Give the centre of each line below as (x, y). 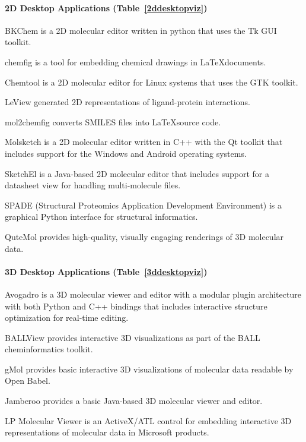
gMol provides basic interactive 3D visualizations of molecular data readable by (149, 369)
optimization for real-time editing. (67, 318)
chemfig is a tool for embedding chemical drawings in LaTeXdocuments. (136, 61)
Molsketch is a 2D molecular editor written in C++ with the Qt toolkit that (144, 142)
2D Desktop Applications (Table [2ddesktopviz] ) (106, 7)
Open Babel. (28, 381)
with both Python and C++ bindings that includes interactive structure (136, 306)
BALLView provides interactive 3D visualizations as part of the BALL (133, 337)
